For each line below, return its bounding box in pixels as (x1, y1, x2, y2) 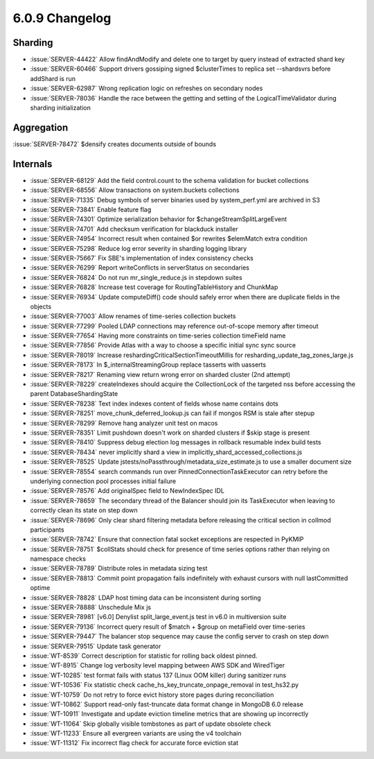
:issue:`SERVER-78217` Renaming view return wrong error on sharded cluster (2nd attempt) (30, 370, 291, 378)
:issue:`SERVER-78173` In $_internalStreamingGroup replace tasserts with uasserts (30, 360, 267, 369)
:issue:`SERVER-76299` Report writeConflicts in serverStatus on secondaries (30, 263, 249, 272)
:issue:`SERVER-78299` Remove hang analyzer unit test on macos (30, 419, 218, 427)
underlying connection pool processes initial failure (30, 477, 177, 485)
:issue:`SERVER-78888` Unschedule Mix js (30, 603, 152, 611)
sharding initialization (30, 104, 91, 112)
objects (30, 302, 52, 311)
